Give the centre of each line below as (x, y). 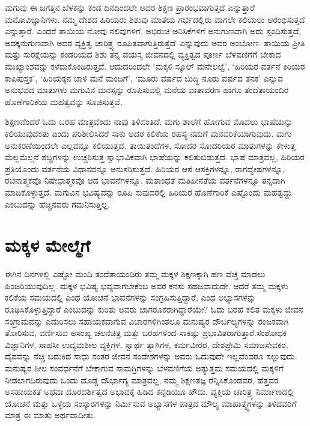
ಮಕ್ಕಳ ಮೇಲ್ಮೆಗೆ (47, 245)
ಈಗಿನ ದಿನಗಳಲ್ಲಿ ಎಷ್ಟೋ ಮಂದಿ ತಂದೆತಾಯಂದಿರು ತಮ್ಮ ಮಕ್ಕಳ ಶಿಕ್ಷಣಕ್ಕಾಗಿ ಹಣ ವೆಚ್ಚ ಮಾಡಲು (135, 274)
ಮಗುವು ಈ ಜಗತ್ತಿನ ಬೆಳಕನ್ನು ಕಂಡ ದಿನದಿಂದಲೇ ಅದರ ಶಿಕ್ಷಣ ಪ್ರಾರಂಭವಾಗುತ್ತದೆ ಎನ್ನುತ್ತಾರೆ (130, 7)
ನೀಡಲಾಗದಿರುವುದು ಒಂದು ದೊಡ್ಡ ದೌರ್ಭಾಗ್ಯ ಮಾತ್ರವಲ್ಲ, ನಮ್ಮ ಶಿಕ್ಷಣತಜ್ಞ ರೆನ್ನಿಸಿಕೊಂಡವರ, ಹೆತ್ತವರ (142, 379)
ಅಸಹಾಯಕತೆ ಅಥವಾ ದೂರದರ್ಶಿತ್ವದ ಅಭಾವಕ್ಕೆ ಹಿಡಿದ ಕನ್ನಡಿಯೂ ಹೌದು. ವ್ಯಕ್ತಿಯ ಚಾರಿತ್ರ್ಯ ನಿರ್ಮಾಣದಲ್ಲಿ (149, 391)
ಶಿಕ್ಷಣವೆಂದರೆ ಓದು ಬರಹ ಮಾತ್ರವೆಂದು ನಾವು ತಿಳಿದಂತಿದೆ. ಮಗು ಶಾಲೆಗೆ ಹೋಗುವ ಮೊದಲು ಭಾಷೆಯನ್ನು (149, 121)
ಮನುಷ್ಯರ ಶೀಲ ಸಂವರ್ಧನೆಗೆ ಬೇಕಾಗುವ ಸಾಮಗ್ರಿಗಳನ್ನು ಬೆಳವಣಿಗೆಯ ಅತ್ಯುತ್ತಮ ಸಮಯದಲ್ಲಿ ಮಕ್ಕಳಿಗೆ (144, 367)
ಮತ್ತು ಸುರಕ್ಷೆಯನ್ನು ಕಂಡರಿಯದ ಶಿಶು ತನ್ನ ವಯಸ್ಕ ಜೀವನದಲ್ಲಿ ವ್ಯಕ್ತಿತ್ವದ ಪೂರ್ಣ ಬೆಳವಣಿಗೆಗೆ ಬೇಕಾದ (143, 54)
